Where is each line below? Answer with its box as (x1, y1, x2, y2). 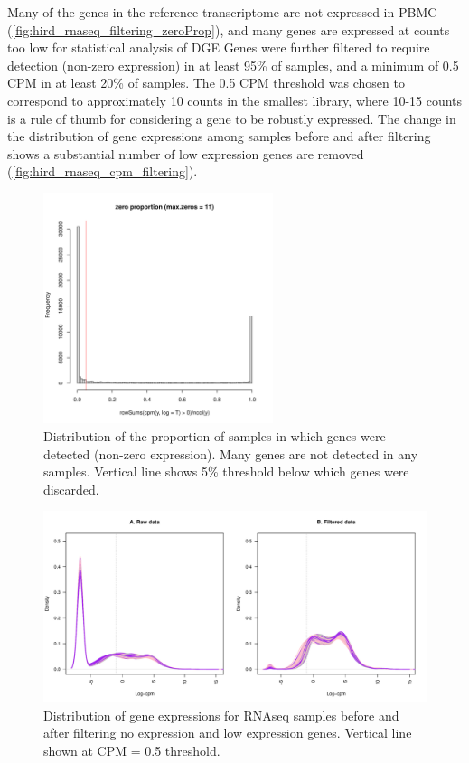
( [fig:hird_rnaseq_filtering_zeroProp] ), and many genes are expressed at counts (7, 20, 450, 39)
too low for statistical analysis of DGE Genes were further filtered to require (7, 38, 430, 57)
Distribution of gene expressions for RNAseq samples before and (43, 705, 399, 724)
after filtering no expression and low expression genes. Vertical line (43, 723, 412, 742)
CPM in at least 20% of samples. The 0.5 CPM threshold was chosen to (7, 73, 405, 92)
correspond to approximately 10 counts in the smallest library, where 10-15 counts (7, 90, 463, 109)
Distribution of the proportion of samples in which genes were (43, 426, 386, 445)
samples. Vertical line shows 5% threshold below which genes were (43, 462, 409, 481)
